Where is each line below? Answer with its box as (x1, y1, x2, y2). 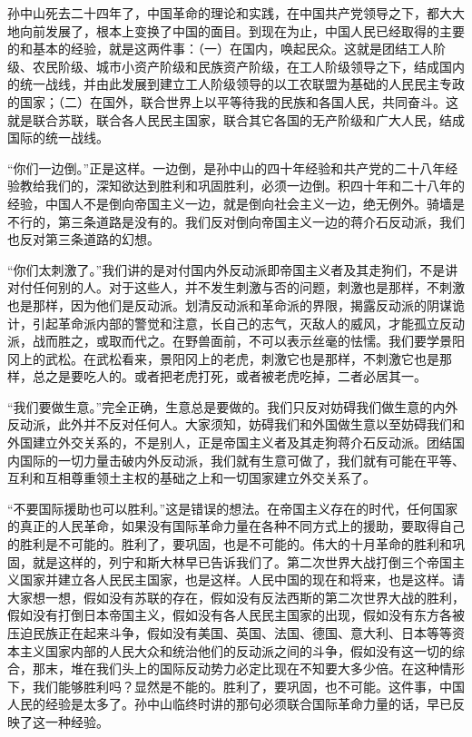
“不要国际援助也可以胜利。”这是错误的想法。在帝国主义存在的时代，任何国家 (7, 498, 458, 517)
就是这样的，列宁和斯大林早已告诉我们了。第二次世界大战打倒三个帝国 (32, 552, 452, 571)
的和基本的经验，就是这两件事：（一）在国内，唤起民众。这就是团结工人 (7, 39, 433, 58)
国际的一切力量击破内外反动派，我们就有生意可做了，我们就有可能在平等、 (19, 450, 465, 469)
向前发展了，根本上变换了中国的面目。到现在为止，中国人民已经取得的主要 (19, 21, 465, 40)
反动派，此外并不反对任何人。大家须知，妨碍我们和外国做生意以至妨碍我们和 (7, 415, 465, 434)
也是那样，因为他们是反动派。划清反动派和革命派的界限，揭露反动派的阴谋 (7, 295, 452, 314)
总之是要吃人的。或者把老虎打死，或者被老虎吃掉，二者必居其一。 (32, 367, 427, 386)
